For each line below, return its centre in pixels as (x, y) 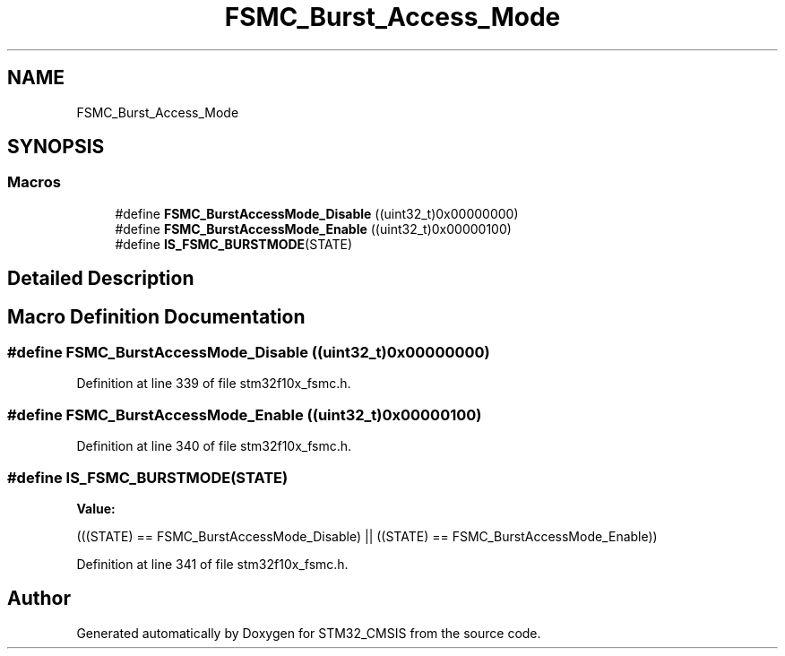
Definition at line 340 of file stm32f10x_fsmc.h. (214, 446)
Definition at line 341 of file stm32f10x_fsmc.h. (212, 564)
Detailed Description (101, 279)
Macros (34, 182)
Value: (96, 508)
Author (39, 599)
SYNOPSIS (56, 147)
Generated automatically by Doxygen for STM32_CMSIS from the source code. (309, 633)
